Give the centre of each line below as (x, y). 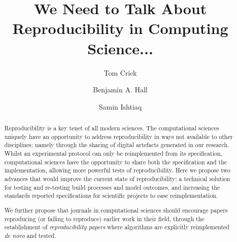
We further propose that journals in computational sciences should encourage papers (116, 210)
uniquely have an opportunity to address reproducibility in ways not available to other (118, 136)
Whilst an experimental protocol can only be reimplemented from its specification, (113, 153)
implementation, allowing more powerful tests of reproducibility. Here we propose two (117, 170)
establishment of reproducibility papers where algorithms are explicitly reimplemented (117, 227)
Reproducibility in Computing (120, 28)
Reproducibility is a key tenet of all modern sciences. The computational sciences (112, 128)
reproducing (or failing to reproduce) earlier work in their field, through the (104, 218)
